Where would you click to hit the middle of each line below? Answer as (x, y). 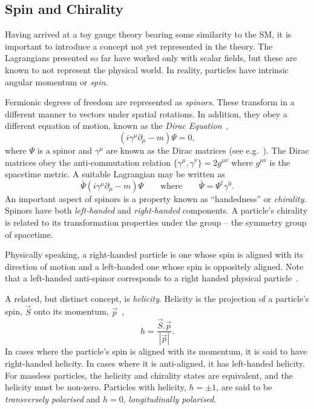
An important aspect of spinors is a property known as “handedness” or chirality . (156, 198)
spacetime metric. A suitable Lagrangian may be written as (115, 174)
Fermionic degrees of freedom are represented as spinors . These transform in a (150, 102)
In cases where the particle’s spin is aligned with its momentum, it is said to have (156, 351)
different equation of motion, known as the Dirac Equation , (117, 126)
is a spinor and (65, 150)
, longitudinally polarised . (170, 398)
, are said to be (244, 387)
